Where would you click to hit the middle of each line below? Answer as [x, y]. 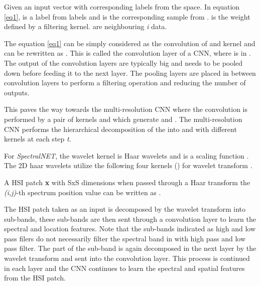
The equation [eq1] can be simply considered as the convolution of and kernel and [130, 43]
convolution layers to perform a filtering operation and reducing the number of [125, 83]
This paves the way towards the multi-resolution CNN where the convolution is [126, 109]
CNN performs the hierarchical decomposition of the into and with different [120, 129]
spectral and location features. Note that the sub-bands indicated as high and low [130, 229]
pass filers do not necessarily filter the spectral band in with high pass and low [125, 238]
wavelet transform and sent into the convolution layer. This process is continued [127, 258]
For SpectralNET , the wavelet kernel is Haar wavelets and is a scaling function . [126, 155]
